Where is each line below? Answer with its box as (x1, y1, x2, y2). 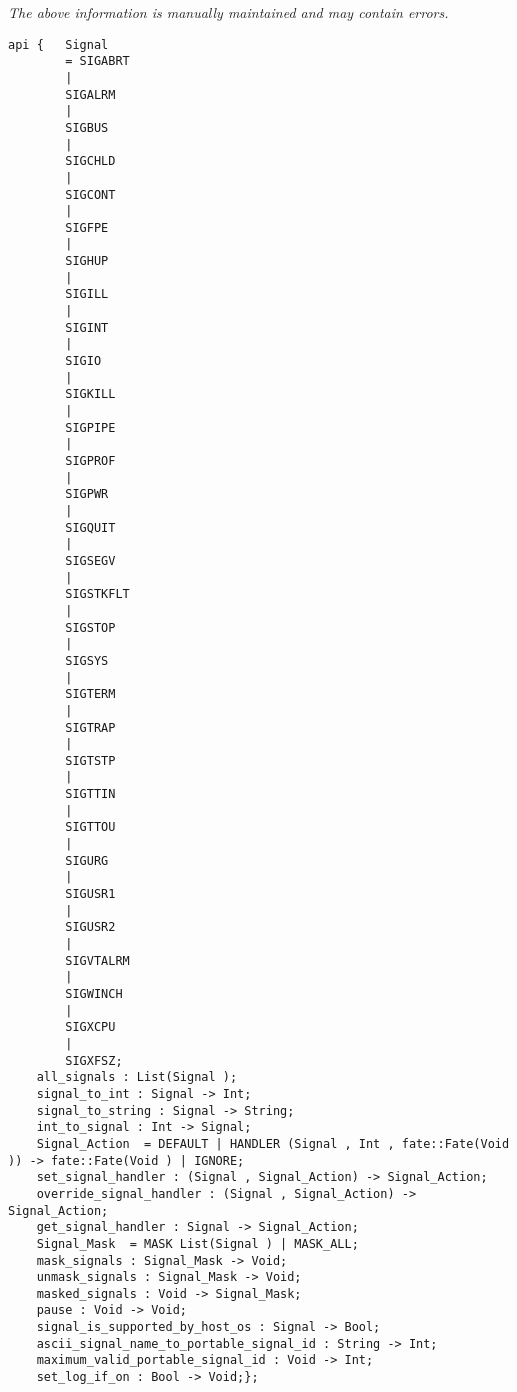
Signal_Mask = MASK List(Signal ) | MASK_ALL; (36, 1236, 359, 1251)
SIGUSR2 (65, 920, 116, 935)
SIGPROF (65, 454, 116, 468)
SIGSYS (65, 653, 109, 668)
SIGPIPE (65, 420, 116, 435)
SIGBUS (65, 120, 109, 135)
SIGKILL (65, 387, 116, 402)
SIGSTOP (65, 620, 116, 635)
